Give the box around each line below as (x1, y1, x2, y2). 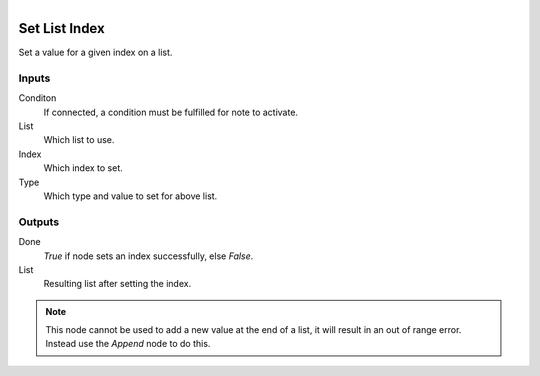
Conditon (18, 92, 57, 104)
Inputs (18, 71, 51, 85)
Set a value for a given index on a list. (18, 46, 173, 59)
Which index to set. (43, 162, 124, 174)
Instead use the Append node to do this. (45, 338, 211, 350)
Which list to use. (43, 134, 115, 146)
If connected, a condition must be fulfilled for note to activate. (43, 106, 299, 118)
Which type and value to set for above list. (43, 190, 218, 202)
